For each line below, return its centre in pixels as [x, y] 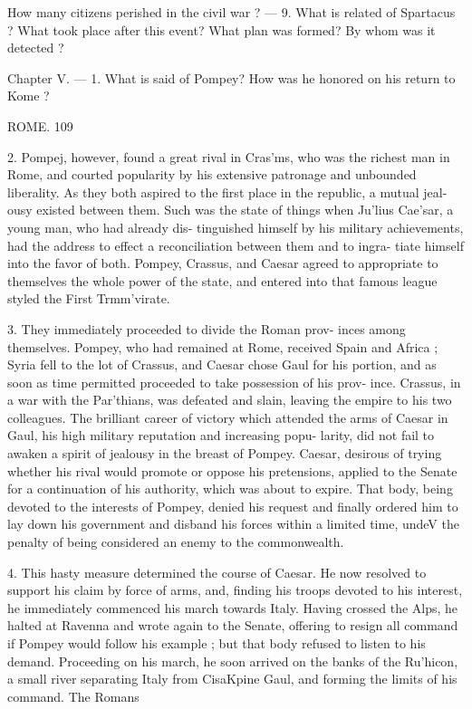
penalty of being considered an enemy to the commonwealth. [176, 542]
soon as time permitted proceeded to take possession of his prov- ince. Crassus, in [234, 382]
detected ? [36, 48]
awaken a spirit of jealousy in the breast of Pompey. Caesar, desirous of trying [225, 453]
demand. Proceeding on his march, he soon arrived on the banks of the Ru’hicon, [233, 661]
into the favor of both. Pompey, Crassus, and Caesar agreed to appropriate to [223, 263]
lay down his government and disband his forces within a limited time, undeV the [233, 524]
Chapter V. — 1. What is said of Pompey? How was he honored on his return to [231, 77]
